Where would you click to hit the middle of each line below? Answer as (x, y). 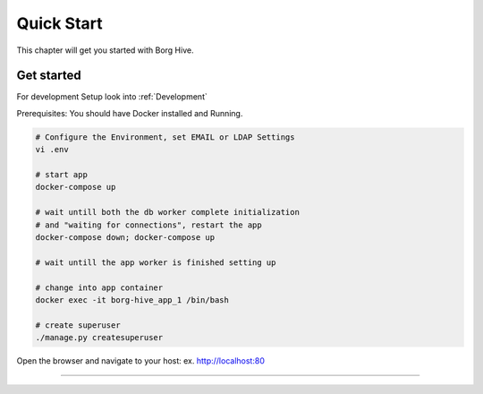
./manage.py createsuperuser (99, 338)
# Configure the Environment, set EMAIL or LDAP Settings (165, 137)
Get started (49, 76)
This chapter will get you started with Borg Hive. (105, 50)
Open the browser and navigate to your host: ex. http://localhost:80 (141, 361)
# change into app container (99, 287)
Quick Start (59, 23)
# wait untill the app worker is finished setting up (156, 262)
